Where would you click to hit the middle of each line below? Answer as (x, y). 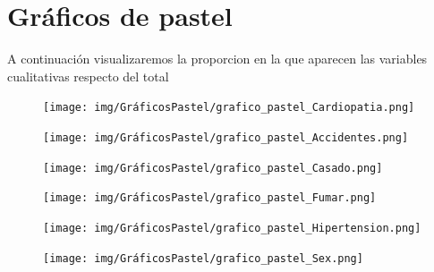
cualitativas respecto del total (88, 76)
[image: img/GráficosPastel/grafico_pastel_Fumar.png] (210, 198)
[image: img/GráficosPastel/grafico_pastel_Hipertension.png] (232, 228)
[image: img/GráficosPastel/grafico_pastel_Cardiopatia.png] (229, 108)
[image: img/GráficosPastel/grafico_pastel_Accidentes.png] (226, 137)
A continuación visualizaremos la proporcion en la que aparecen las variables (217, 59)
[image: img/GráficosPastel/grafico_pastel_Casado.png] (213, 168)
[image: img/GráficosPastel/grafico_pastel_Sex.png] (203, 258)
